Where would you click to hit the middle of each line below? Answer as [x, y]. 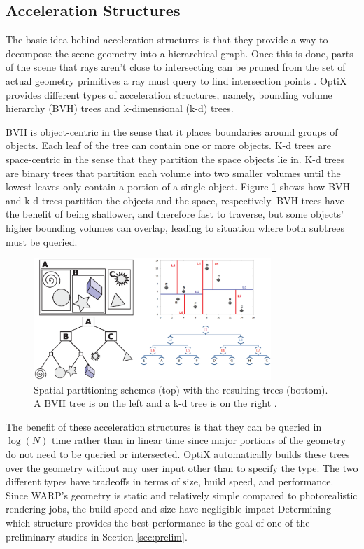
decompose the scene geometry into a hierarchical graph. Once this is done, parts [180, 53]
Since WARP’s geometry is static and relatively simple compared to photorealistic [182, 495]
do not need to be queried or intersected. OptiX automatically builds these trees [178, 453]
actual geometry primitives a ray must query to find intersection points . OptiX [176, 80]
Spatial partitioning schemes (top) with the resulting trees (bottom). [181, 389]
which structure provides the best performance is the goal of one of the [158, 522]
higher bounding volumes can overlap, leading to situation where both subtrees [175, 227]
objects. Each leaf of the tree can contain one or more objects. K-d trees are [168, 145]
